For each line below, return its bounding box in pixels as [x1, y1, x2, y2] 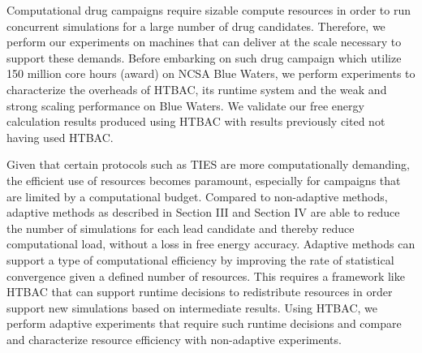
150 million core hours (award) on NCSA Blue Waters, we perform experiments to [6, 65, 416, 82]
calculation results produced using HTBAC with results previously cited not [6, 113, 385, 130]
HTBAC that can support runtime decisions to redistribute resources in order [6, 283, 393, 300]
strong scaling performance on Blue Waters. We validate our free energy [6, 97, 364, 114]
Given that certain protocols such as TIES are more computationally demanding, [6, 156, 410, 173]
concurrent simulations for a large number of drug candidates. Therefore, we [6, 17, 385, 34]
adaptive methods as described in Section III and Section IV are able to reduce [6, 204, 400, 221]
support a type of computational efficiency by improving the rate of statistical [6, 251, 394, 268]
